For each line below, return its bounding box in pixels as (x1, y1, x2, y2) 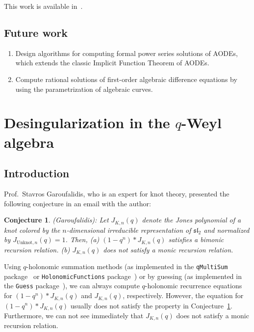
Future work (4, 25, 68, 40)
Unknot (17, 240, 33, 245)
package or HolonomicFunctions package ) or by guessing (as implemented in (4, 271, 242, 281)
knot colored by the (4, 224, 60, 235)
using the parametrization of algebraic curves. (15, 83, 153, 94)
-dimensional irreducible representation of (66, 224, 191, 235)
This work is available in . (4, 1, 83, 11)
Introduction (4, 166, 70, 181)
